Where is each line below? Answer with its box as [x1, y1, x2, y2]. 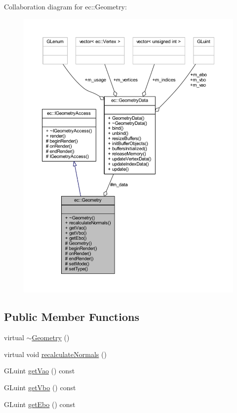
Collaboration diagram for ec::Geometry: [4, 1, 127, 11]
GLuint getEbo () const [4, 399, 76, 409]
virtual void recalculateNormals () [4, 349, 107, 359]
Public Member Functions [4, 309, 139, 324]
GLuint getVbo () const [4, 382, 76, 392]
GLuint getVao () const [4, 365, 75, 376]
